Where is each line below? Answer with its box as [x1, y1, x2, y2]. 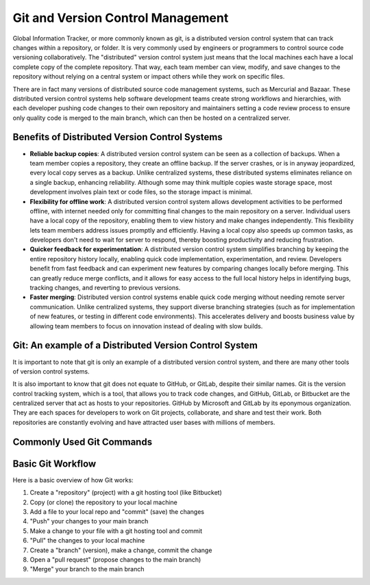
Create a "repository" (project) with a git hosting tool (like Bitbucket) [29, 489, 223, 497]
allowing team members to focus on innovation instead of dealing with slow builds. [29, 322, 263, 330]
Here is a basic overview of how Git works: [12, 476, 134, 484]
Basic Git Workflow [12, 458, 97, 469]
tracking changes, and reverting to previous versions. [29, 284, 181, 292]
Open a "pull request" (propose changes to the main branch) [29, 555, 201, 564]
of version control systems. [12, 367, 90, 376]
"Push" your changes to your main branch [29, 517, 149, 525]
